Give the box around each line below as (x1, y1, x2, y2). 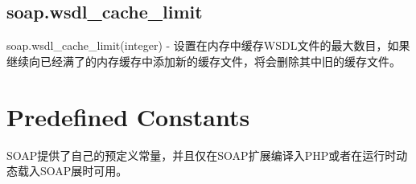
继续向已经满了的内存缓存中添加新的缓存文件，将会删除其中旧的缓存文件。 (6, 52, 401, 69)
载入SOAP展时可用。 (17, 162, 128, 179)
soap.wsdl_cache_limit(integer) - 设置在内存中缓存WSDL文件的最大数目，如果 (6, 37, 410, 54)
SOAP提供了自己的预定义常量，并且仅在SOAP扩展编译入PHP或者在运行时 (6, 146, 397, 163)
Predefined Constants (6, 100, 250, 133)
